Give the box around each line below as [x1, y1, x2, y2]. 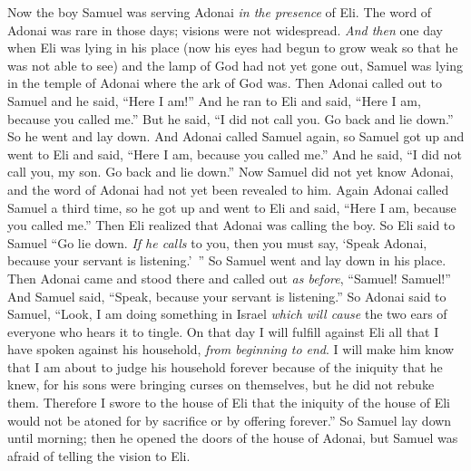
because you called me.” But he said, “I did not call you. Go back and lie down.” [7, 109, 454, 128]
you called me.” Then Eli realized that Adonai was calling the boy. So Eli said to [7, 216, 456, 235]
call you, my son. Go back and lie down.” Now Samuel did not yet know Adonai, [7, 162, 454, 181]
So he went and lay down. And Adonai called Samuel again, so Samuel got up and [7, 127, 465, 146]
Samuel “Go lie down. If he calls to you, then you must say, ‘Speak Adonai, [7, 233, 427, 252]
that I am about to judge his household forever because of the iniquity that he [7, 357, 443, 376]
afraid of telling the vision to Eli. [7, 446, 191, 465]
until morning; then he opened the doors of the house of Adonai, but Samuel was [7, 428, 458, 447]
